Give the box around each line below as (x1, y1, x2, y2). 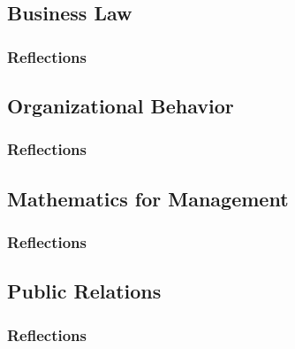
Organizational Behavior (7, 92, 234, 120)
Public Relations (7, 277, 162, 305)
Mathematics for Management (7, 184, 289, 212)
